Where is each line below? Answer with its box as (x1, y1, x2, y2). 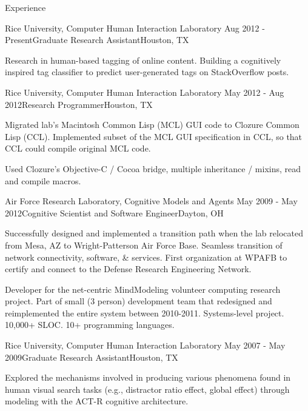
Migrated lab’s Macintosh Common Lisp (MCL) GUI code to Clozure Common (5, 118, 300, 131)
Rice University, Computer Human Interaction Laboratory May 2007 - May (5, 339, 286, 352)
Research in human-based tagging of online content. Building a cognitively (5, 53, 281, 66)
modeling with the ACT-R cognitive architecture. (5, 395, 189, 407)
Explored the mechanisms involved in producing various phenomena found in (5, 371, 291, 384)
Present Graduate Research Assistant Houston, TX (5, 33, 189, 46)
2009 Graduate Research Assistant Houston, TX (5, 350, 178, 363)
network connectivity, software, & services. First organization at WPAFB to (5, 250, 287, 263)
